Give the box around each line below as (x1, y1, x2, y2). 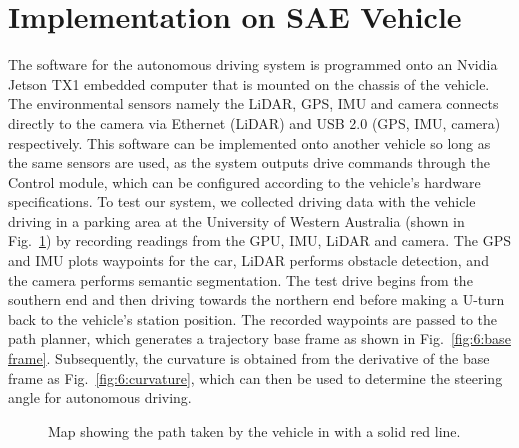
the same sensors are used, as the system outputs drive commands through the (8, 152, 490, 173)
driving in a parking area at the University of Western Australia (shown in (8, 210, 465, 231)
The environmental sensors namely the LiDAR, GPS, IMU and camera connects (8, 93, 499, 114)
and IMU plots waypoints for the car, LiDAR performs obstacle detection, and (8, 250, 489, 271)
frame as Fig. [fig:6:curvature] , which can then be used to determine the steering (8, 367, 503, 388)
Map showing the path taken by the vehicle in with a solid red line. (48, 420, 461, 441)
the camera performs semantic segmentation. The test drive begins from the (8, 269, 473, 290)
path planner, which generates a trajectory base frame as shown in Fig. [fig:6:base (8, 328, 511, 349)
